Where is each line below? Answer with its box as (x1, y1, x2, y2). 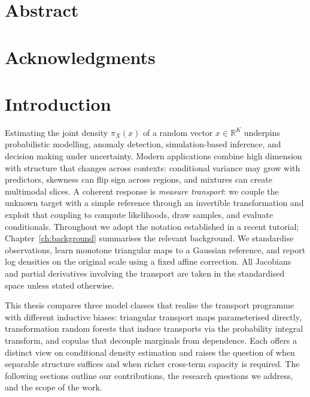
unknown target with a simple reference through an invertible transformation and (5, 196, 304, 209)
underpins (244, 126, 280, 138)
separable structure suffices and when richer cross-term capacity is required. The (5, 357, 300, 370)
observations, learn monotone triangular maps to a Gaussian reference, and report (5, 243, 306, 256)
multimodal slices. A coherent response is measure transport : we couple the (5, 184, 279, 197)
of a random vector (142, 126, 213, 138)
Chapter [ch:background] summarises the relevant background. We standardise (5, 232, 294, 244)
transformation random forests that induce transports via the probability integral (5, 322, 303, 335)
